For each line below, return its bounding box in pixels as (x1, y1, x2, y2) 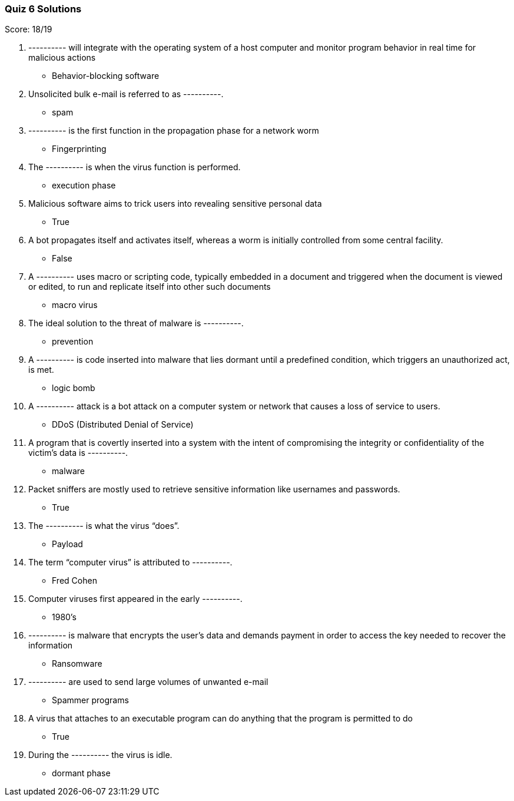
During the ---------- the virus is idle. (28, 750, 173, 760)
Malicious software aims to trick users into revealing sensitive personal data (28, 198, 322, 209)
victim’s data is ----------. (28, 448, 128, 458)
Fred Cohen (52, 575, 97, 586)
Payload (52, 539, 83, 550)
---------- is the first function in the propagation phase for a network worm (28, 125, 319, 136)
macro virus (52, 300, 98, 310)
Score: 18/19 (5, 24, 52, 35)
